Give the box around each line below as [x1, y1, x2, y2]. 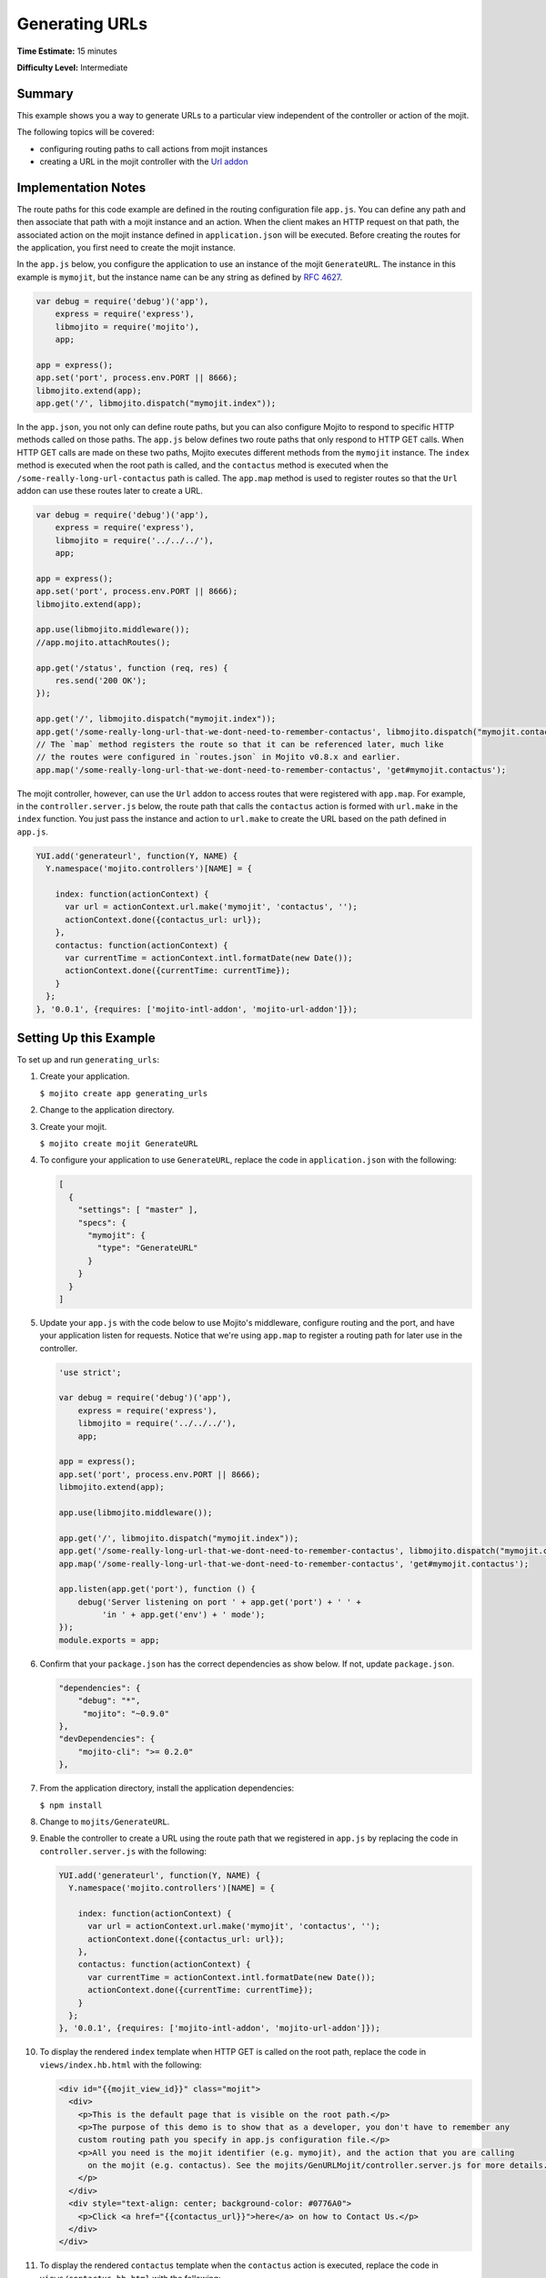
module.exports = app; [58, 1635, 160, 1645]
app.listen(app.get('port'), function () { [58, 1584, 257, 1595]
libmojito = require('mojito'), [55, 322, 200, 332]
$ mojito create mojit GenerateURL [39, 1139, 199, 1148]
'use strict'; [58, 1367, 122, 1378]
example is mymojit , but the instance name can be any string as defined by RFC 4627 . [16, 272, 343, 282]
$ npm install [39, 1800, 103, 1811]
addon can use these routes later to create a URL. [16, 485, 204, 496]
